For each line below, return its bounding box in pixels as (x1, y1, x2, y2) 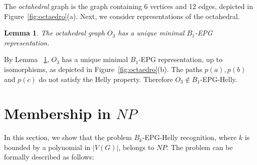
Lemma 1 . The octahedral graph (4, 27, 105, 38)
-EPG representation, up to (138, 54, 222, 64)
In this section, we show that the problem (4, 132, 132, 142)
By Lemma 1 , (4, 54, 49, 64)
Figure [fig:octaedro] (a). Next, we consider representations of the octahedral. (4, 10, 240, 21)
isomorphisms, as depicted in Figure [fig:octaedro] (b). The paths (4, 63, 202, 74)
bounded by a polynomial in (4, 141, 91, 152)
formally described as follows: (4, 151, 94, 162)
